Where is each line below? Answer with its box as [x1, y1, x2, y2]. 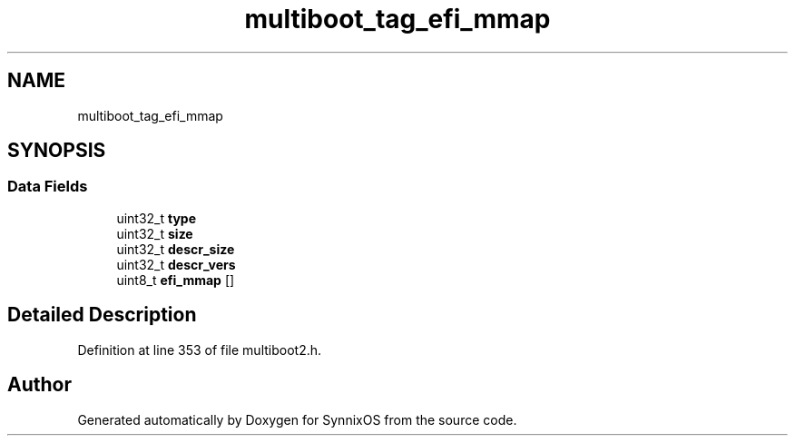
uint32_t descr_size [116, 241, 235, 257]
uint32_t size [116, 225, 193, 241]
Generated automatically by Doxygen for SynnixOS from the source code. [77, 411, 517, 428]
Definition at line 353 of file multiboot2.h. [77, 341, 322, 358]
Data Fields [7, 177, 88, 196]
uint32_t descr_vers [116, 256, 236, 272]
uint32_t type [116, 210, 197, 226]
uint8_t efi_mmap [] [116, 271, 235, 288]
